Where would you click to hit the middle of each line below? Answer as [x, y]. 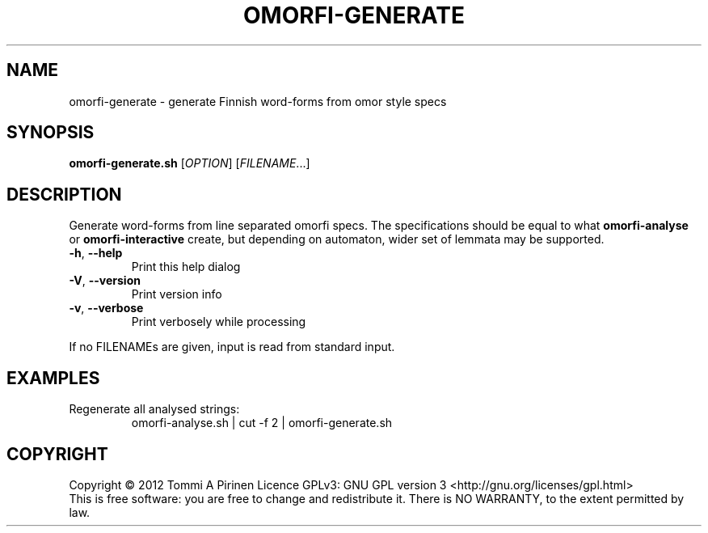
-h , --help [96, 253]
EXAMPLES [53, 378]
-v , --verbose [106, 308]
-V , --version [105, 281]
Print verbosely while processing [219, 322]
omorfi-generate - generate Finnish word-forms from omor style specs [258, 101]
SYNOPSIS [51, 133]
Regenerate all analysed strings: [154, 409]
